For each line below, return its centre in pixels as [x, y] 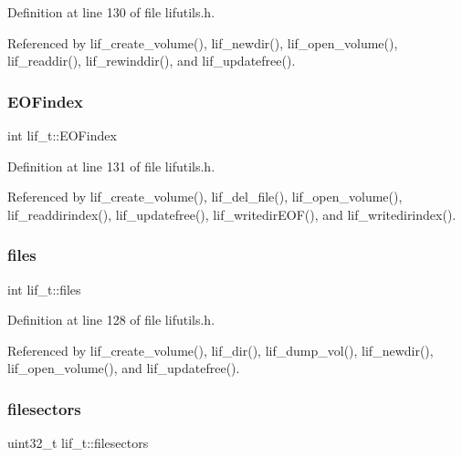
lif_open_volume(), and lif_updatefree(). [124, 368]
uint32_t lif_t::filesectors [78, 443]
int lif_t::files [44, 289]
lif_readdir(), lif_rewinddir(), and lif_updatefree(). [152, 61]
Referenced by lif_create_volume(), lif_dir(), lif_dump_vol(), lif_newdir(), [220, 350]
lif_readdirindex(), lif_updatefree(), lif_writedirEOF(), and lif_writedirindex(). [232, 214]
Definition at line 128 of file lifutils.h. [111, 320]
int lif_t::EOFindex [62, 135]
